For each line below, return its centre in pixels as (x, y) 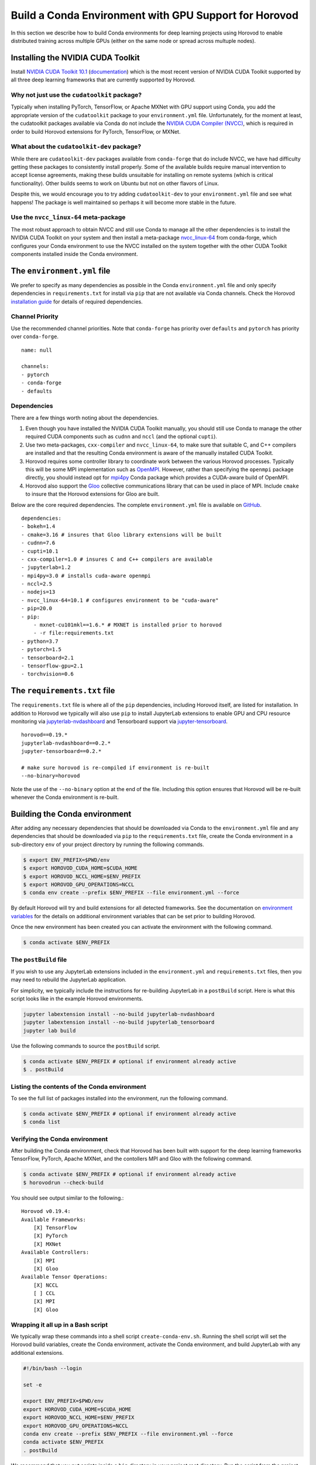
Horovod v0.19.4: (46, 1211)
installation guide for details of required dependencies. (77, 301)
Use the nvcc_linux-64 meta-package (68, 217)
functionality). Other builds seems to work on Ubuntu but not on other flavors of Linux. (115, 183)
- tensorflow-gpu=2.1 (52, 666)
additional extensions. (37, 1352)
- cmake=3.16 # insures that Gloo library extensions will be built (121, 534)
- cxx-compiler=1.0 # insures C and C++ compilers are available (117, 559)
